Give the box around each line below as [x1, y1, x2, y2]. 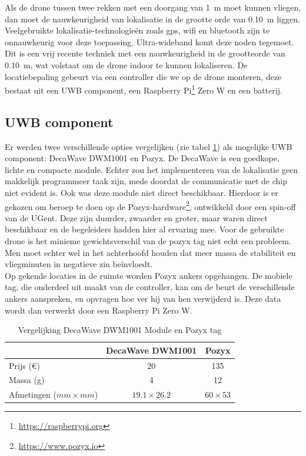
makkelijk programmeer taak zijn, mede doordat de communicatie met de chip [5, 175, 288, 187]
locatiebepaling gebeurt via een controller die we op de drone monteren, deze [5, 70, 282, 82]
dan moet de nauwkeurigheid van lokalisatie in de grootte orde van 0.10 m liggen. [5, 12, 300, 25]
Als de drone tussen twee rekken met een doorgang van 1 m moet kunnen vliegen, [5, 1, 301, 13]
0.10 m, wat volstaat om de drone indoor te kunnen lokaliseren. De [5, 58, 248, 71]
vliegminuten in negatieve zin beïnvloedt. [5, 258, 153, 270]
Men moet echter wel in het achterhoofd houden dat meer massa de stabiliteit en [5, 246, 296, 258]
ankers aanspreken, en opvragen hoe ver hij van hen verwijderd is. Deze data [5, 292, 281, 304]
